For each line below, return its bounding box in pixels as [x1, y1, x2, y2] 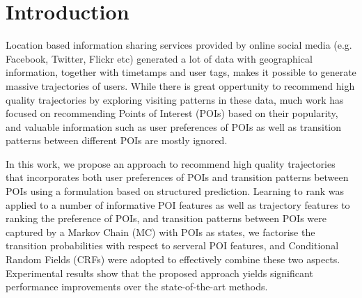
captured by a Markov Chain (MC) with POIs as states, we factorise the [6, 224, 315, 239]
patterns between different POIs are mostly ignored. [6, 133, 228, 148]
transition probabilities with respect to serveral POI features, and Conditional [6, 238, 339, 253]
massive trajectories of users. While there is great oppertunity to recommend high [6, 78, 355, 93]
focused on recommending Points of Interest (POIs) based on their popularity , [6, 106, 338, 120]
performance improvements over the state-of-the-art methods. [6, 279, 268, 294]
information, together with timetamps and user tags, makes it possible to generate [6, 65, 356, 79]
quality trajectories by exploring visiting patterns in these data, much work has [6, 92, 344, 107]
